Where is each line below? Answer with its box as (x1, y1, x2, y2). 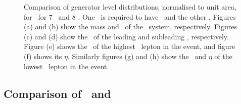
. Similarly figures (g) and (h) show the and (67, 50, 206, 61)
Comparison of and (4, 85, 111, 101)
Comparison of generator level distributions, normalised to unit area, (24, 2, 236, 12)
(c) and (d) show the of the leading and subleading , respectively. (24, 31, 229, 41)
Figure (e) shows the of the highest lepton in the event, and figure (24, 41, 235, 51)
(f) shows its (24, 50, 62, 61)
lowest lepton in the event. (24, 61, 109, 71)
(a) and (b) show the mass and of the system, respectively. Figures (24, 21, 237, 32)
